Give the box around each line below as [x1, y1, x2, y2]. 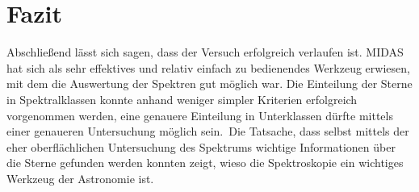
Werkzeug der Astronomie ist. [6, 169, 154, 186]
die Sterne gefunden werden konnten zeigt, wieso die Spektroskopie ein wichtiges [6, 154, 404, 171]
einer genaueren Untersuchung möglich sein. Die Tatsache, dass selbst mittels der [6, 123, 409, 140]
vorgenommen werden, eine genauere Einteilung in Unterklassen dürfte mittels [6, 106, 393, 123]
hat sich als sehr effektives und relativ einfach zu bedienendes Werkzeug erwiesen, [6, 59, 410, 76]
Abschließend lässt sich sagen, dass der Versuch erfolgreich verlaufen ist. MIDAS [6, 44, 404, 61]
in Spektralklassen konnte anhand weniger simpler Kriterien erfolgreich [6, 90, 358, 107]
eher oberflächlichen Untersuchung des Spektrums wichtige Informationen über [6, 138, 396, 155]
